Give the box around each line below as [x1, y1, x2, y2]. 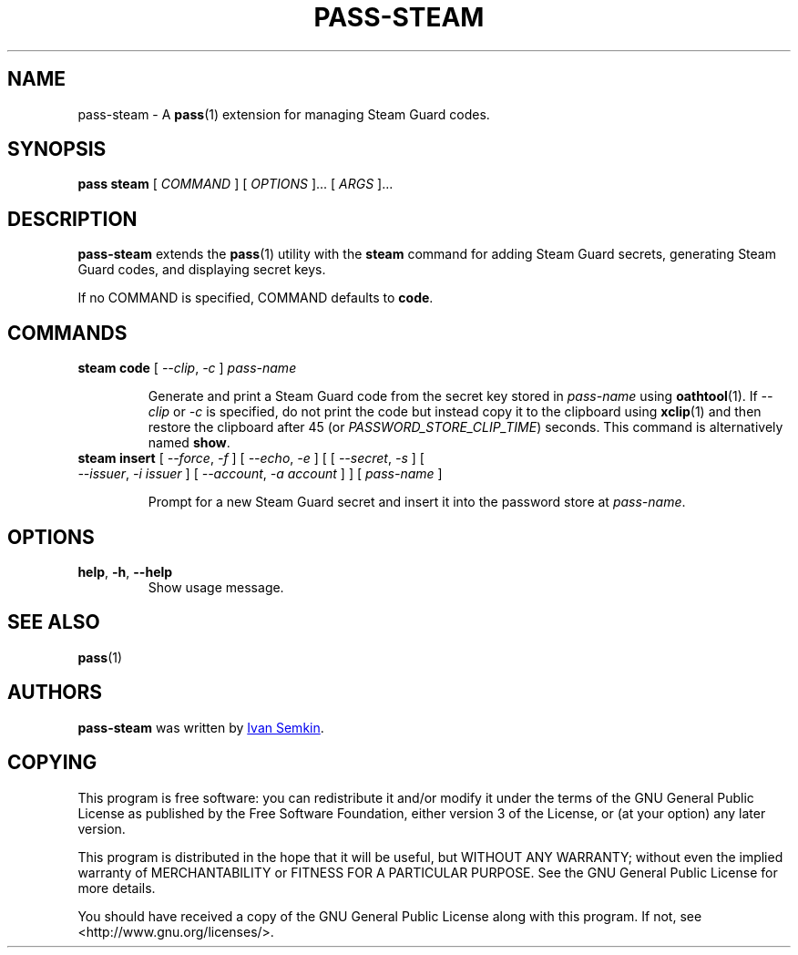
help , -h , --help [77, 563, 173, 580]
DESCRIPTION [7, 207, 138, 231]
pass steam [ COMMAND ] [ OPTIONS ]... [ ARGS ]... [77, 176, 394, 192]
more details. [77, 879, 156, 896]
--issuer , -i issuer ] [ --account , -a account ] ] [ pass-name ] [77, 466, 443, 482]
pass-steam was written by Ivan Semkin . [77, 719, 324, 735]
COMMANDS [7, 321, 128, 344]
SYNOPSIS [7, 138, 107, 161]
